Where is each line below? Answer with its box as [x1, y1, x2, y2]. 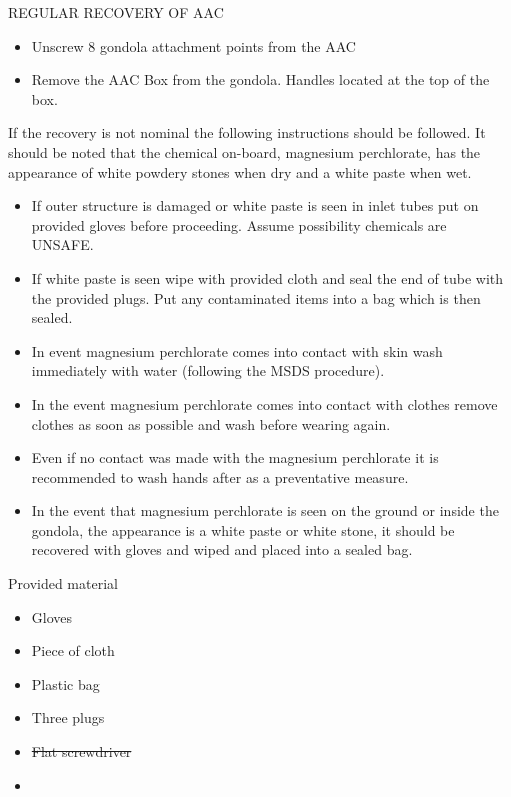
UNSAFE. [31, 234, 94, 255]
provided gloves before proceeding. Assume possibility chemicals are [31, 214, 447, 235]
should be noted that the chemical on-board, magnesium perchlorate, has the [8, 141, 481, 162]
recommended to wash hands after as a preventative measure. [31, 466, 409, 487]
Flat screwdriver [31, 741, 132, 762]
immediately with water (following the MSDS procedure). [31, 360, 385, 381]
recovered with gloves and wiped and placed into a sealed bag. [31, 539, 413, 560]
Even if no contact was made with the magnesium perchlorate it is [31, 447, 439, 468]
